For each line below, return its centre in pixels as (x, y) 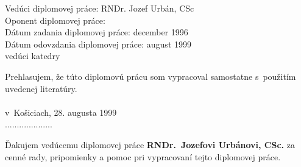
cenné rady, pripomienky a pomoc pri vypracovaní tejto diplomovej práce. (143, 156)
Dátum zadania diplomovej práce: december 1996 (97, 32)
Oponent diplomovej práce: (55, 20)
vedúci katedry (33, 56)
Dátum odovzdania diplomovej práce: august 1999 (98, 44)
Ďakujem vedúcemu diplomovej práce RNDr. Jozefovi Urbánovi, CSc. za (150, 144)
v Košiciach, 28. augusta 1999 (61, 112)
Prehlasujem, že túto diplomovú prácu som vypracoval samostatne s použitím (150, 76)
